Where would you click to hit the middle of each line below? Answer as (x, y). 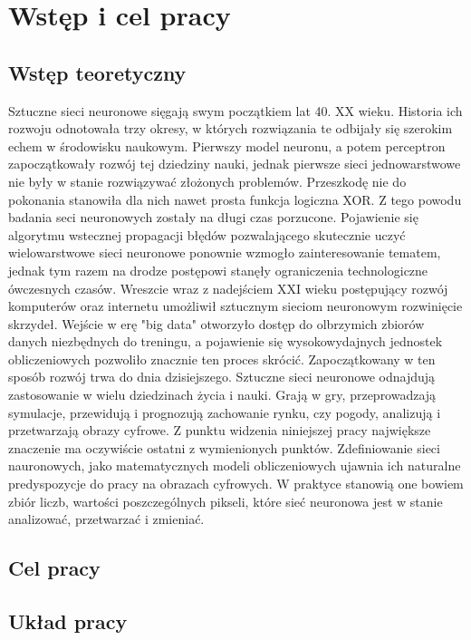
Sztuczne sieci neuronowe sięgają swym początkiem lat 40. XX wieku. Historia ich (235, 110)
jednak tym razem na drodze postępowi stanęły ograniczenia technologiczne (218, 270)
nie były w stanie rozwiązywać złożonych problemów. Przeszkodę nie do (207, 181)
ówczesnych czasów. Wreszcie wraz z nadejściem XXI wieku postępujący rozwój (228, 288)
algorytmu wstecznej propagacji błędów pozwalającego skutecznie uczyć (207, 234)
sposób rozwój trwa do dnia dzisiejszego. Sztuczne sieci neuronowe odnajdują (222, 377)
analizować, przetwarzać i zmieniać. (106, 519)
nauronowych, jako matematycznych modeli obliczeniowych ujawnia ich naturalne (235, 465)
